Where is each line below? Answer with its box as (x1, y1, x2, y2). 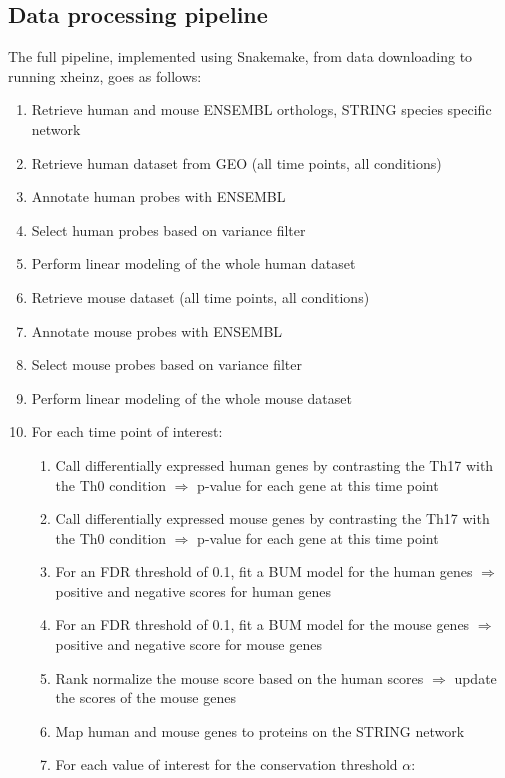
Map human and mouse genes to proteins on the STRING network (55, 720, 465, 741)
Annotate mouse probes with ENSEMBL (31, 320, 283, 341)
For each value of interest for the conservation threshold (55, 754, 398, 775)
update (454, 667, 497, 688)
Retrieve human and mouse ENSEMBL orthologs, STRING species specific (31, 99, 492, 120)
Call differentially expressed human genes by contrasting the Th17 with (55, 454, 494, 475)
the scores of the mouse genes (55, 687, 236, 708)
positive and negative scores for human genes (55, 580, 331, 601)
